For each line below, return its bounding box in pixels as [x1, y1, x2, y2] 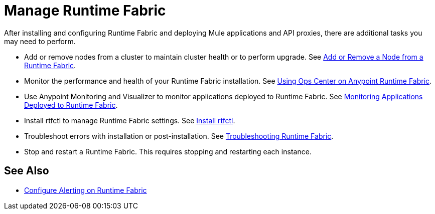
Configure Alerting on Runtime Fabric [24, 185, 147, 194]
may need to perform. [4, 37, 76, 46]
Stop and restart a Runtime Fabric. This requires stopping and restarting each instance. [24, 147, 312, 156]
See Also [4, 164, 49, 177]
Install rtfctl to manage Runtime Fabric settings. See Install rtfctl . [24, 116, 235, 125]
